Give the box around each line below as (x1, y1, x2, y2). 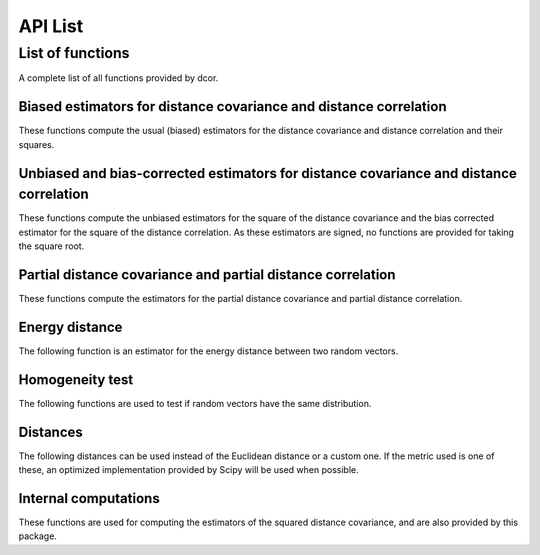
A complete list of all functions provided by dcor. (18, 72, 219, 84)
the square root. (18, 240, 85, 252)
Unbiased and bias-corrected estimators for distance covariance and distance (18, 165, 517, 182)
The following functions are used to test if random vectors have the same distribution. (18, 397, 372, 409)
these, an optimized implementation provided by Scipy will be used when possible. (18, 463, 359, 475)
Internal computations (18, 490, 160, 507)
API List (18, 15, 84, 37)
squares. (18, 138, 55, 150)
